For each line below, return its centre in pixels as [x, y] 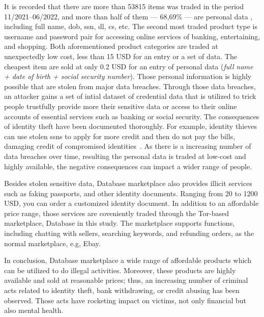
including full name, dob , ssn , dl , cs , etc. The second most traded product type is [131, 26]
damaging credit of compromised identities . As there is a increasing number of [128, 146]
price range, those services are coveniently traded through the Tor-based [116, 213]
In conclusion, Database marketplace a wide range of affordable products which [128, 260]
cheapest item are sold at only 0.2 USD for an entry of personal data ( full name [129, 66]
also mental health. [34, 310]
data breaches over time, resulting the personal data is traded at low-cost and [125, 156]
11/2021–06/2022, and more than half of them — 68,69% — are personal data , [128, 16]
